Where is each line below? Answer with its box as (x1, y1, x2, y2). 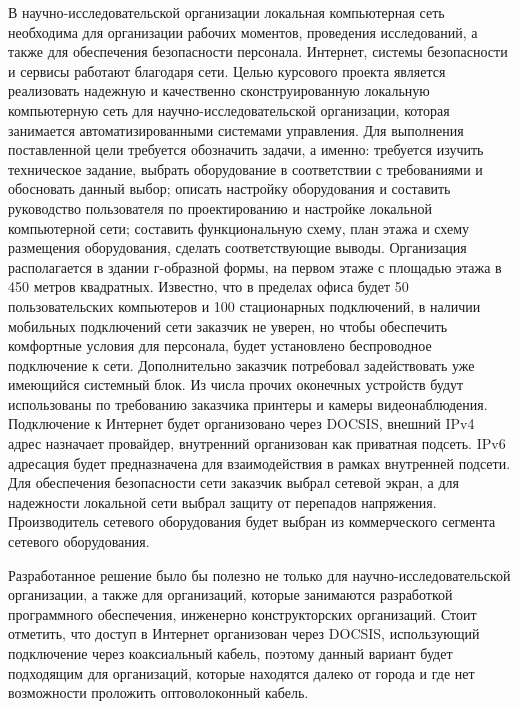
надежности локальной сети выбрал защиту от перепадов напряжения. (8, 491, 437, 512)
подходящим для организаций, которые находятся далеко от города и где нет (8, 662, 475, 683)
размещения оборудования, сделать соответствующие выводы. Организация (8, 237, 467, 258)
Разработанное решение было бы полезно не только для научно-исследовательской (8, 564, 511, 585)
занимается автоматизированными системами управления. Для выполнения (8, 119, 464, 140)
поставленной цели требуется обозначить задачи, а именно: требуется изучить (8, 139, 484, 160)
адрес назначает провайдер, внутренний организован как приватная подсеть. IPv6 (8, 433, 506, 454)
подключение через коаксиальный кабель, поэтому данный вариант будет (8, 643, 453, 663)
